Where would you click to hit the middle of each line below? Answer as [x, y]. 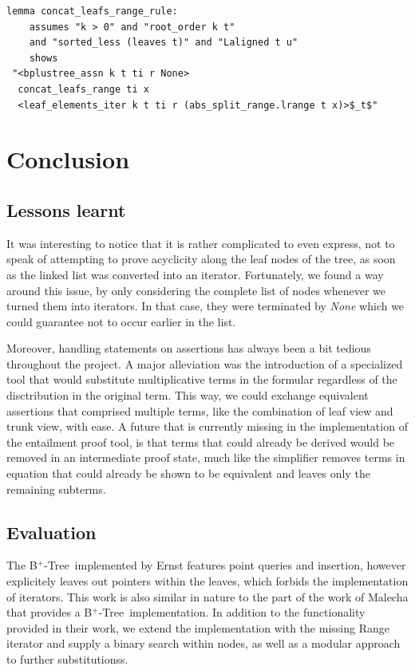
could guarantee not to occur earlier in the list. [121, 321]
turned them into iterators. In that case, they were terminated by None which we [206, 306]
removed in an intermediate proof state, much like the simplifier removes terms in [206, 457]
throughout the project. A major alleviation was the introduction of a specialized [205, 363]
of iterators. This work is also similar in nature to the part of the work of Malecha [207, 596]
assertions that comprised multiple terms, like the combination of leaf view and [200, 410]
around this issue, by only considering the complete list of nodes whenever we [196, 290]
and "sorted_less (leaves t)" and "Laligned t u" [164, 43]
